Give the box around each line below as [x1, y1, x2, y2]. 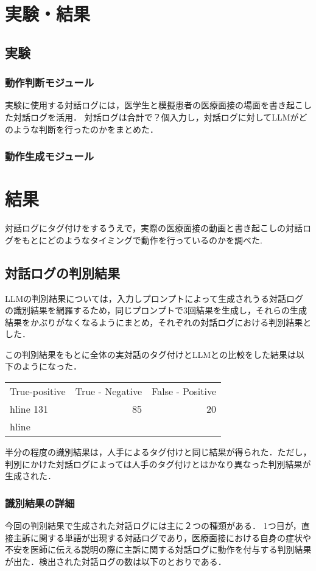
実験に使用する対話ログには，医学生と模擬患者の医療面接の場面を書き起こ [5, 99, 303, 111]
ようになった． [21, 360, 82, 373]
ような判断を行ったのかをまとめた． [13, 122, 158, 135]
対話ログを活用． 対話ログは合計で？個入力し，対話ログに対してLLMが [13, 110, 299, 123]
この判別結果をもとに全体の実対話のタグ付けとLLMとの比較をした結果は [5, 348, 296, 360]
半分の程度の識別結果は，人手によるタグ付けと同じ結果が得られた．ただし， [5, 446, 312, 458]
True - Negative [75, 384, 142, 399]
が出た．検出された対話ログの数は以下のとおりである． [5, 555, 226, 567]
